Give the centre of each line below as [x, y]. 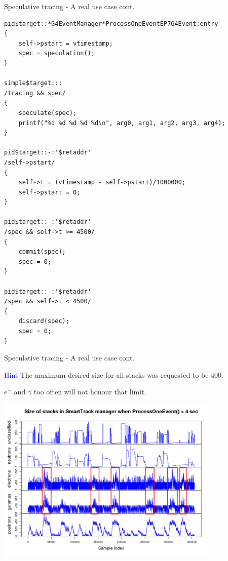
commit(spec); [42, 252]
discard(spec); [44, 321]
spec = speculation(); [56, 53]
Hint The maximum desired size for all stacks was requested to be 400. [114, 374]
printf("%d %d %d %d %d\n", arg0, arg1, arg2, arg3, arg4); [122, 123]
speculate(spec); [48, 113]
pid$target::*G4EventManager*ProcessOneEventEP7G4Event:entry [111, 24]
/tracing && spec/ [35, 93]
